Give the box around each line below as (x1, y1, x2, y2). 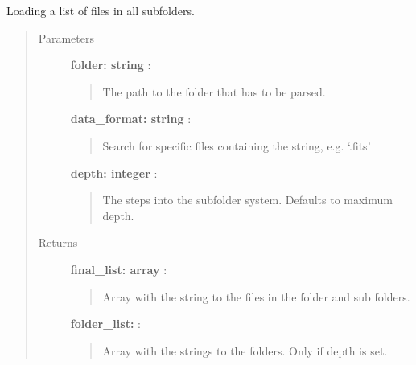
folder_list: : (70, 315, 141, 332)
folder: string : (70, 56, 151, 73)
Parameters (38, 29, 94, 46)
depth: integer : (70, 164, 158, 181)
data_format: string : (70, 110, 192, 127)
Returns (38, 234, 78, 251)
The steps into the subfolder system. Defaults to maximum (102, 191, 393, 208)
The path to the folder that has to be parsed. (102, 83, 326, 100)
